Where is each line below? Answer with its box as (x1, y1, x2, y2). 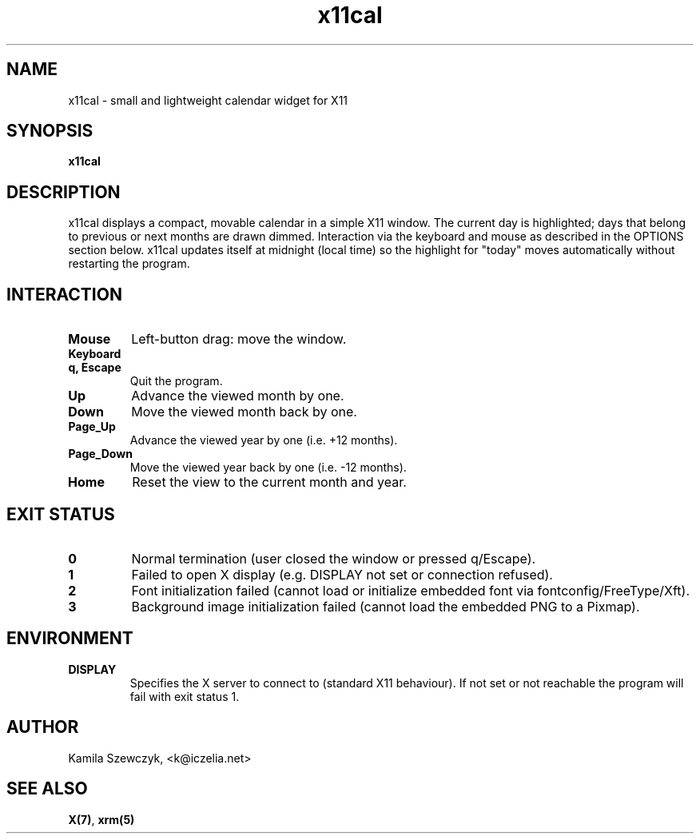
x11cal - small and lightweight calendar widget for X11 (68, 93, 348, 107)
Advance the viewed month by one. (131, 388, 344, 404)
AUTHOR (6, 717, 79, 738)
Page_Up (68, 420, 116, 434)
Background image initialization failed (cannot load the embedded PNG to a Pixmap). (131, 598, 640, 615)
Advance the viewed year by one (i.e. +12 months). (129, 433, 398, 448)
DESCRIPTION (6, 181, 121, 202)
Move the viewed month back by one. (131, 404, 357, 420)
